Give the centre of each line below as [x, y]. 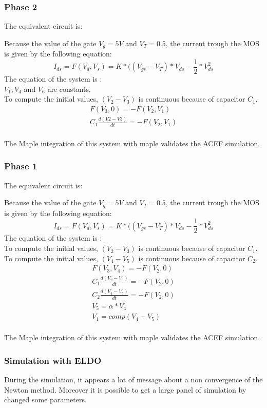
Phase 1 [21, 166]
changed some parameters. [45, 400]
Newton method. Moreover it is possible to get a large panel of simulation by [125, 389]
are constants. [69, 89]
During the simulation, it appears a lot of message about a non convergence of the [133, 379]
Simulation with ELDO [53, 360]
